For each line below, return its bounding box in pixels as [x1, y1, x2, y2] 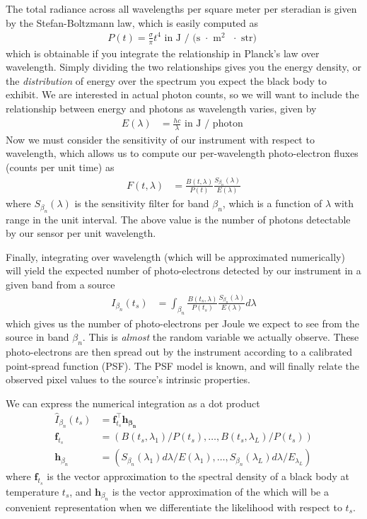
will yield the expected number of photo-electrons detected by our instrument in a [6, 263, 361, 278]
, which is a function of [222, 196, 322, 211]
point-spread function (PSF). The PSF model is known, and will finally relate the [6, 358, 360, 373]
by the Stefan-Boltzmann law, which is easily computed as [6, 15, 259, 30]
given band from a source [6, 277, 115, 292]
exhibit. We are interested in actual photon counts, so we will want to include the [6, 87, 359, 102]
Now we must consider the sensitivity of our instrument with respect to [6, 132, 315, 146]
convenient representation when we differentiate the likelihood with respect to [6, 500, 342, 515]
